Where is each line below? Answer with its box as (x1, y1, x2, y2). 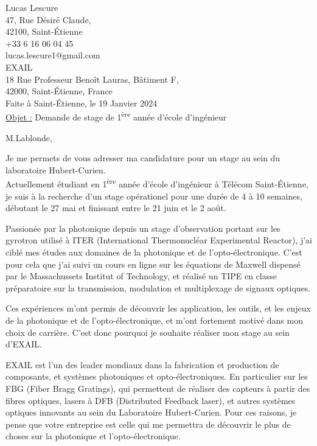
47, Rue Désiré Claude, (5, 13, 91, 26)
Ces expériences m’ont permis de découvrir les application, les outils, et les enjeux (5, 302, 311, 315)
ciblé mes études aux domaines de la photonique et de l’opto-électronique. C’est (5, 246, 302, 258)
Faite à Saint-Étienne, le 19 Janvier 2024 (5, 96, 158, 109)
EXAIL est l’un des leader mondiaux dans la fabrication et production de (5, 358, 279, 371)
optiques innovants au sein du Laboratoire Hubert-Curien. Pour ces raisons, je (5, 406, 297, 419)
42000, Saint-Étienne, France (5, 85, 113, 97)
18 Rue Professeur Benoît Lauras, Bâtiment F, (5, 72, 179, 85)
